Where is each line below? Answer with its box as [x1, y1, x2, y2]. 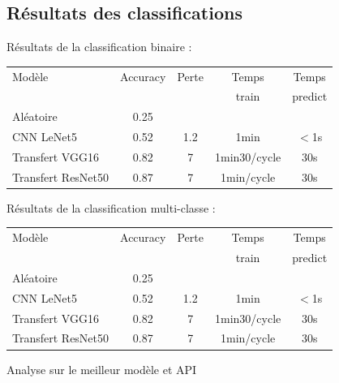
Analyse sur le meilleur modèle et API [6, 360, 197, 377]
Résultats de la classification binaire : [6, 38, 192, 55]
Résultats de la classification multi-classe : [6, 199, 216, 216]
